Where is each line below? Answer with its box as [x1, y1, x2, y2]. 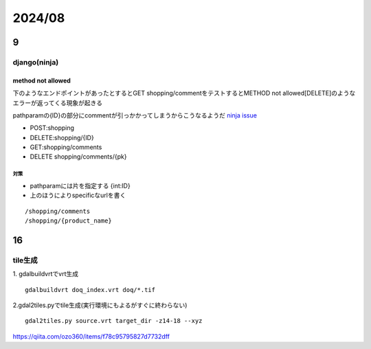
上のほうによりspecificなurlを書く [30, 191, 126, 199]
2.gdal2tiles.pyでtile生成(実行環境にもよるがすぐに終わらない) [12, 301, 188, 309]
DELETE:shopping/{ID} [30, 133, 94, 142]
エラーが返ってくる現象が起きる [12, 98, 103, 106]
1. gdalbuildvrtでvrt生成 [12, 270, 79, 278]
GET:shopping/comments [30, 143, 102, 151]
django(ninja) [12, 57, 59, 67]
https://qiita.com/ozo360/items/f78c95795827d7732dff [12, 332, 170, 340]
